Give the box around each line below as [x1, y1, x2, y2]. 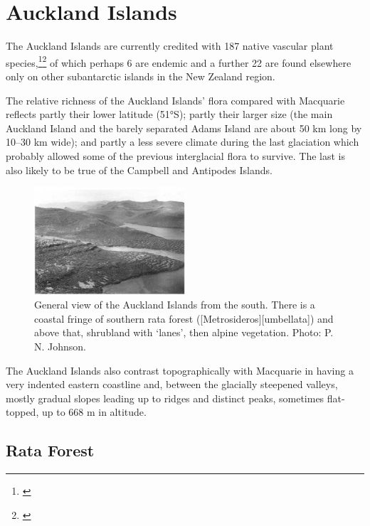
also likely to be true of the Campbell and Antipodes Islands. [6, 162, 273, 177]
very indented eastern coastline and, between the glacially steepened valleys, [6, 377, 338, 392]
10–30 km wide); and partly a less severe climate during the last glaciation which [6, 134, 359, 149]
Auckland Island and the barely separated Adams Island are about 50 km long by [6, 120, 362, 135]
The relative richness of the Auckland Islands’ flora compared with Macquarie [6, 92, 345, 107]
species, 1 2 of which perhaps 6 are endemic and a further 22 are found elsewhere [6, 53, 351, 70]
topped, [6, 404, 39, 419]
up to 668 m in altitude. [41, 404, 147, 419]
